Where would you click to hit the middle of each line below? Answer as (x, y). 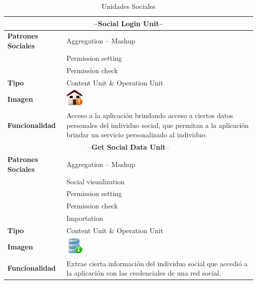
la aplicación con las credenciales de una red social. (144, 273)
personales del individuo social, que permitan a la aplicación (158, 125)
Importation (85, 218)
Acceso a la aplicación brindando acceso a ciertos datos (150, 115)
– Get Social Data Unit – (128, 147)
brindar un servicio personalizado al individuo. (137, 135)
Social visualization (96, 181)
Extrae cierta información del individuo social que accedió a (157, 263)
